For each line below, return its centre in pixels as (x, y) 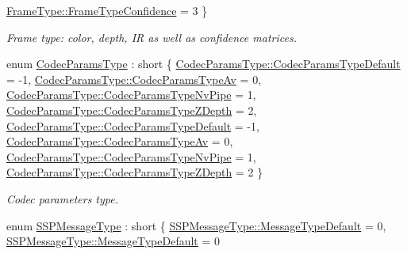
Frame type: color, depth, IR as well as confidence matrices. (152, 37)
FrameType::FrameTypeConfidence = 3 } (107, 10)
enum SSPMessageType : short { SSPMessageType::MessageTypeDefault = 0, (196, 225)
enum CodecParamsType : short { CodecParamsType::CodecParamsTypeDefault (203, 64)
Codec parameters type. (62, 198)
